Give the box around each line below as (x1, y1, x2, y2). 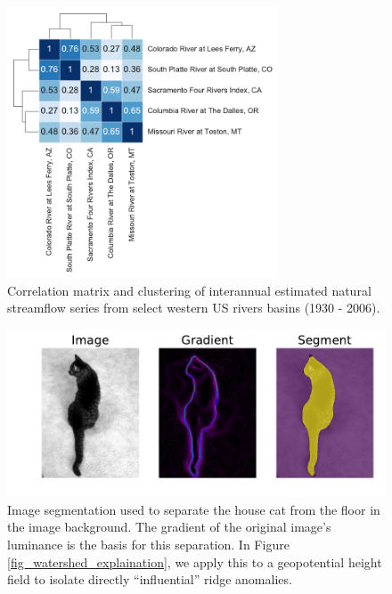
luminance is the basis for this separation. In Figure (7, 534, 290, 553)
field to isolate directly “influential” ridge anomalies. (7, 570, 292, 589)
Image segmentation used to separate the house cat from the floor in (7, 500, 380, 518)
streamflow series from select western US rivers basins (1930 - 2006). (7, 298, 380, 317)
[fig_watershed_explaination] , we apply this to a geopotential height (7, 552, 382, 571)
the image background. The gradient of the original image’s (7, 517, 331, 536)
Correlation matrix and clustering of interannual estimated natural (7, 281, 372, 299)
